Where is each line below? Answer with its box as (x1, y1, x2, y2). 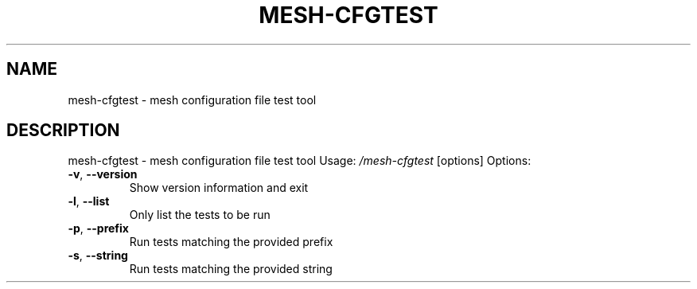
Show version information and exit (129, 181, 309, 195)
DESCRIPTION (6, 120, 120, 141)
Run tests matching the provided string (129, 262, 333, 276)
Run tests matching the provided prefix (129, 235, 333, 249)
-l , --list (68, 194, 110, 209)
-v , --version (68, 167, 138, 182)
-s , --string (68, 248, 128, 263)
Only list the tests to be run (129, 208, 271, 222)
